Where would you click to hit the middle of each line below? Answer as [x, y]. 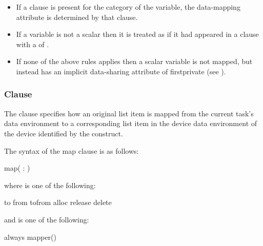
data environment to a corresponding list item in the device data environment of [131, 123]
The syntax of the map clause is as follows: [72, 150]
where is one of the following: [50, 185]
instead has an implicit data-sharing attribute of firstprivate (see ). [121, 71]
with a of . [33, 44]
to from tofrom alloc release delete [58, 202]
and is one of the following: [47, 219]
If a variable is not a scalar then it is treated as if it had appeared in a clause [137, 34]
